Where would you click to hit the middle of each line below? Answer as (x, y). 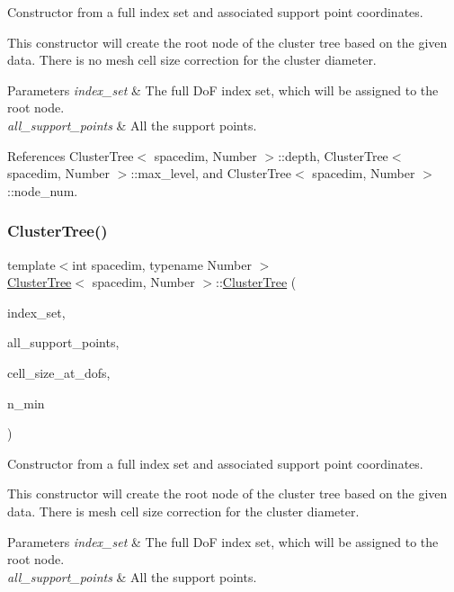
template (31, 264)
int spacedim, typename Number (162, 264)
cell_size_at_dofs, (59, 372)
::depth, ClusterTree (333, 155)
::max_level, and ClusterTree (211, 173)
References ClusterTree (71, 155)
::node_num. (43, 190)
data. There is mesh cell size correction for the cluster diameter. (183, 511)
